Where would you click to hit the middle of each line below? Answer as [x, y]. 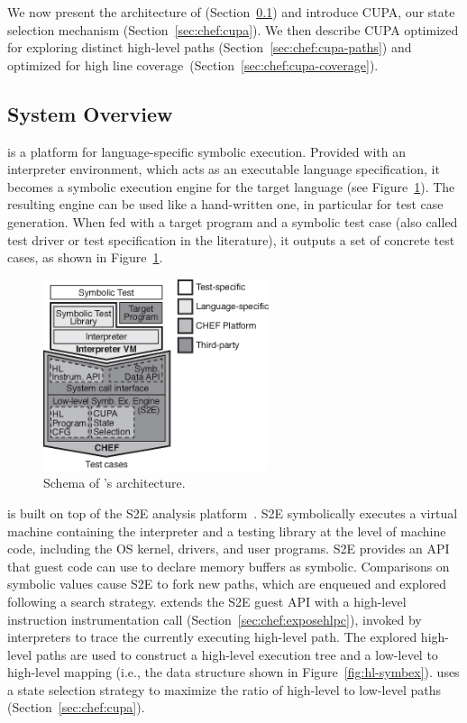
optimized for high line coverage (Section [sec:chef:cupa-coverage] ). [193, 64]
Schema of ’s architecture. [114, 483]
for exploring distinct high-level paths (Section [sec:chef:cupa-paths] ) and [210, 47]
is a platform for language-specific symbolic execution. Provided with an [206, 151]
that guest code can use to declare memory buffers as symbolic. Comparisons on [229, 566]
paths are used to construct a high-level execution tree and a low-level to [237, 654]
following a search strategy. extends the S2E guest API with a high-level [207, 601]
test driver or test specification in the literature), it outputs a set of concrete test [231, 239]
